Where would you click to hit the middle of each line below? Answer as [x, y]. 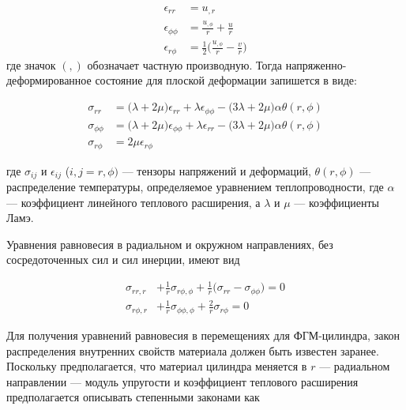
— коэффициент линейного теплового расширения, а [133, 202]
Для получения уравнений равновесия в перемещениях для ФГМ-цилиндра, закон [203, 335]
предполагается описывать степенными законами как [133, 397]
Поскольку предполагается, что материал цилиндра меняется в [157, 366]
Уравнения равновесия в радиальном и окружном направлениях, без [170, 244]
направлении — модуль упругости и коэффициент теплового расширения [182, 381]
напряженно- [316, 64]
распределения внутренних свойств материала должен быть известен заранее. [193, 350]
